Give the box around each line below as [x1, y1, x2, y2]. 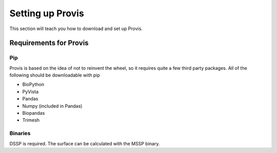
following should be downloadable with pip [9, 72, 100, 79]
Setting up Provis [9, 8, 84, 19]
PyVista [22, 88, 38, 94]
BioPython [22, 82, 45, 88]
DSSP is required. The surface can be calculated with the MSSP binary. [9, 140, 160, 146]
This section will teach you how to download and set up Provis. [9, 25, 143, 32]
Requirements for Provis [9, 39, 89, 47]
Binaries [9, 130, 31, 137]
